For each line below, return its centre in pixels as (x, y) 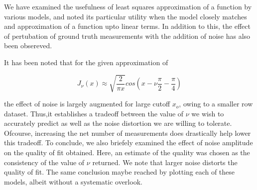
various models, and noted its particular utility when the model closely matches (126, 16)
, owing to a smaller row (216, 104)
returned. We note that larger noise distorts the (165, 162)
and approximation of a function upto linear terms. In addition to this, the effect (127, 26)
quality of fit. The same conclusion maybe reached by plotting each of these (120, 172)
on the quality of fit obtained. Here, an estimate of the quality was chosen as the (127, 152)
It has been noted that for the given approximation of (86, 62)
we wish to (208, 113)
